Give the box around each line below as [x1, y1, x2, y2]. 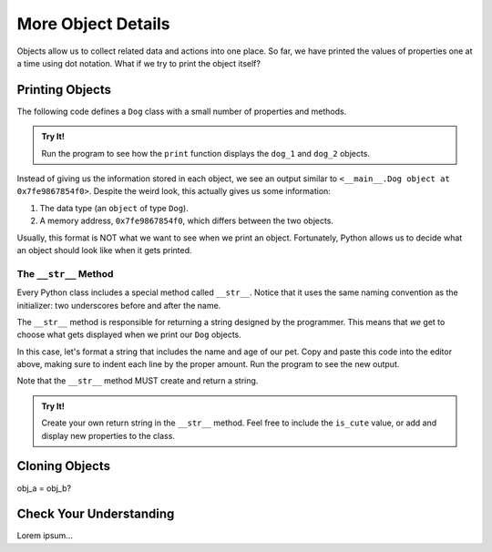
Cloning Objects [16, 458, 111, 474]
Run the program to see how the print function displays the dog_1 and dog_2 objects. [41, 148, 371, 158]
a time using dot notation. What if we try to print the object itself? [16, 57, 261, 68]
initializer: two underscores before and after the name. [16, 300, 221, 311]
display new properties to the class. [41, 430, 175, 441]
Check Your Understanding [16, 506, 175, 522]
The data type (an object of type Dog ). [39, 202, 189, 213]
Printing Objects [16, 82, 111, 97]
